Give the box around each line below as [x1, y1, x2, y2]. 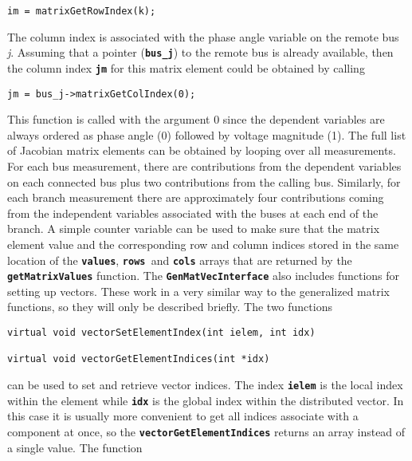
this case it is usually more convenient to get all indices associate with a [7, 408, 359, 424]
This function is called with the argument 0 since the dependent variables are [7, 111, 385, 128]
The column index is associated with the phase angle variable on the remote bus [7, 28, 399, 45]
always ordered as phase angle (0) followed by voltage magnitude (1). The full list [7, 126, 406, 143]
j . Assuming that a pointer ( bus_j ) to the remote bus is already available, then [7, 44, 394, 61]
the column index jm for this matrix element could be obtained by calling [7, 59, 365, 76]
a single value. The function [7, 439, 143, 455]
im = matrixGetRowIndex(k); [7, 6, 156, 17]
